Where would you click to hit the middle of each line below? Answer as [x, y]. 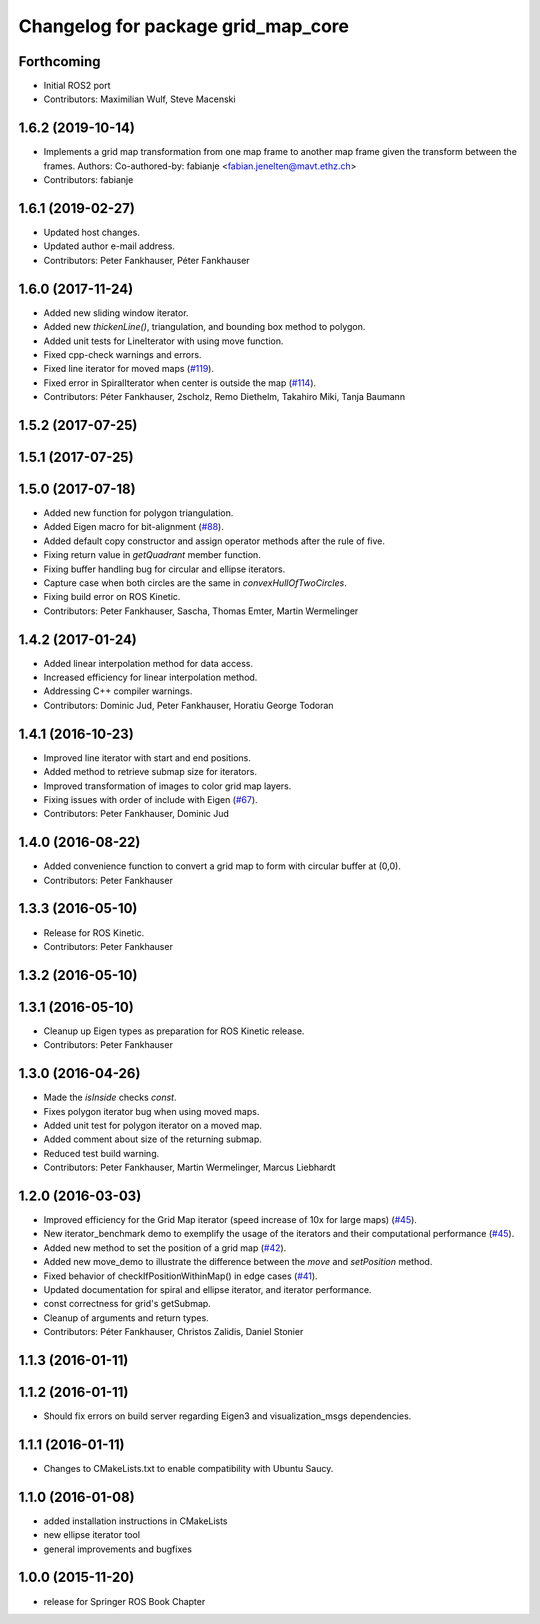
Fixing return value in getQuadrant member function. [152, 555]
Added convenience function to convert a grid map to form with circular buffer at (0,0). [222, 866]
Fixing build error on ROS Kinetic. [112, 597]
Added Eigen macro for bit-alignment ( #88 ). [133, 527]
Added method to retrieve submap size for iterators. [150, 772]
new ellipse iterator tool [91, 1535]
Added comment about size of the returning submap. [152, 1139]
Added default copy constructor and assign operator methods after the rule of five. [214, 541]
